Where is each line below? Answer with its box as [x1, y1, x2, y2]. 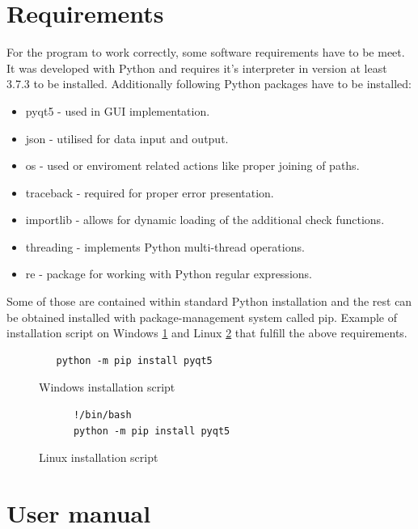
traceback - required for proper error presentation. [25, 184, 274, 201]
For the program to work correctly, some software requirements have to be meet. [6, 44, 405, 61]
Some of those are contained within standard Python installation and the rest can [6, 293, 412, 310]
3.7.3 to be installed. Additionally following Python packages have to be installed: [6, 75, 412, 92]
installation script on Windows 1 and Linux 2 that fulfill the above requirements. [6, 324, 407, 341]
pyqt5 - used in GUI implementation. [25, 102, 210, 119]
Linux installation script [39, 449, 158, 466]
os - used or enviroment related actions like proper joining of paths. [25, 157, 360, 174]
